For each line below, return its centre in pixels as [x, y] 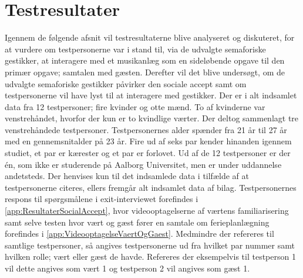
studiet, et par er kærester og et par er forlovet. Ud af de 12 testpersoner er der [148, 153]
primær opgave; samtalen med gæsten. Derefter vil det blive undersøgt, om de [145, 72]
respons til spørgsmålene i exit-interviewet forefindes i [102, 199]
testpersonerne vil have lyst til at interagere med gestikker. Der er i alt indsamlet [151, 95]
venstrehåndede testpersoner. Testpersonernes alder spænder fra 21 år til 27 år [146, 129]
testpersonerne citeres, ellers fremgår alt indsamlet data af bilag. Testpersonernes [151, 187]
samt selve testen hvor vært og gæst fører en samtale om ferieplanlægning [137, 222]
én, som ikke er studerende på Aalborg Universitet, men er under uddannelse [143, 164]
